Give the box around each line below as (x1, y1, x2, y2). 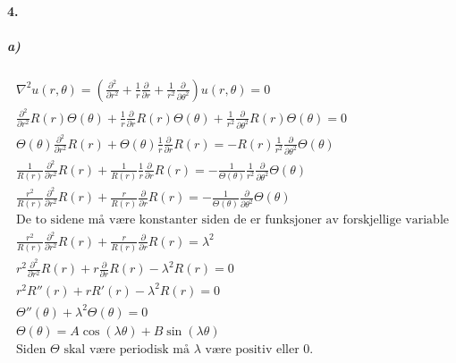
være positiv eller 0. (205, 342, 314, 356)
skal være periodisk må (63, 342, 190, 356)
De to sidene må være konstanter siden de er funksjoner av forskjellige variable (15, 213, 450, 226)
